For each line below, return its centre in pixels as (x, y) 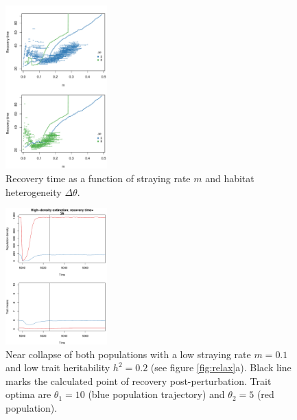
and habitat (230, 178)
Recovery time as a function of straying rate (98, 178)
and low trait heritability (58, 367)
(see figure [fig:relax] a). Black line (221, 367)
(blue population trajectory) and (156, 394)
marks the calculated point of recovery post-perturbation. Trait (139, 380)
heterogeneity (34, 191)
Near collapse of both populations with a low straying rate (128, 354)
